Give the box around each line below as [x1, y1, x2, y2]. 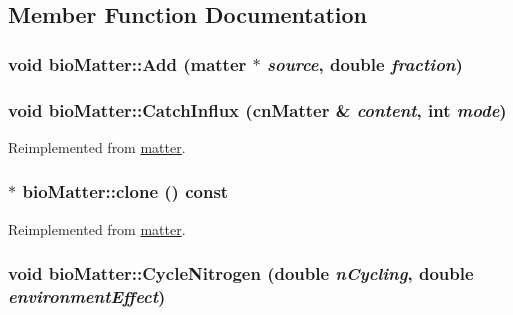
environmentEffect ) [8, 284, 166, 309]
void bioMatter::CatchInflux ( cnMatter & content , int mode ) [8, 97, 507, 122]
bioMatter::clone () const [22, 179, 229, 204]
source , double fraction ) [267, 51, 463, 76]
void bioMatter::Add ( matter [8, 51, 247, 76]
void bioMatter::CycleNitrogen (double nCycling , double [8, 261, 474, 286]
